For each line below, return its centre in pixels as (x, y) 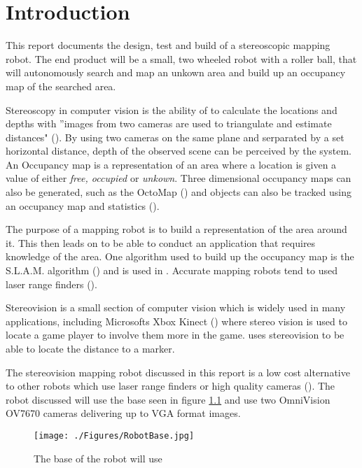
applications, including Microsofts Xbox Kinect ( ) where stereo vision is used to (176, 321)
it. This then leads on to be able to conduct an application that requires (161, 242)
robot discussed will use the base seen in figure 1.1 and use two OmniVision (168, 399)
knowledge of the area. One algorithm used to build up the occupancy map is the (180, 256)
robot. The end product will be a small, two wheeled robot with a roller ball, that (181, 58)
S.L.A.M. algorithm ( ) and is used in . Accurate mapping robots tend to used (172, 270)
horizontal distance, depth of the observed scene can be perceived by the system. (179, 151)
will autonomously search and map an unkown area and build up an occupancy (176, 72)
